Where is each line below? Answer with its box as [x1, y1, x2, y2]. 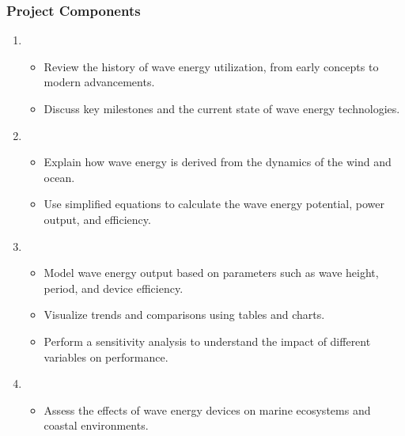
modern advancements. [44, 74, 155, 90]
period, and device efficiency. [44, 279, 184, 296]
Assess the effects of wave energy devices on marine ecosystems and [44, 401, 371, 418]
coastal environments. [44, 417, 149, 434]
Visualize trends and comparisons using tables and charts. [44, 306, 325, 323]
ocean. [44, 169, 75, 185]
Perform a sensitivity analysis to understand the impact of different [44, 332, 371, 349]
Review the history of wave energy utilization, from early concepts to [44, 58, 379, 74]
